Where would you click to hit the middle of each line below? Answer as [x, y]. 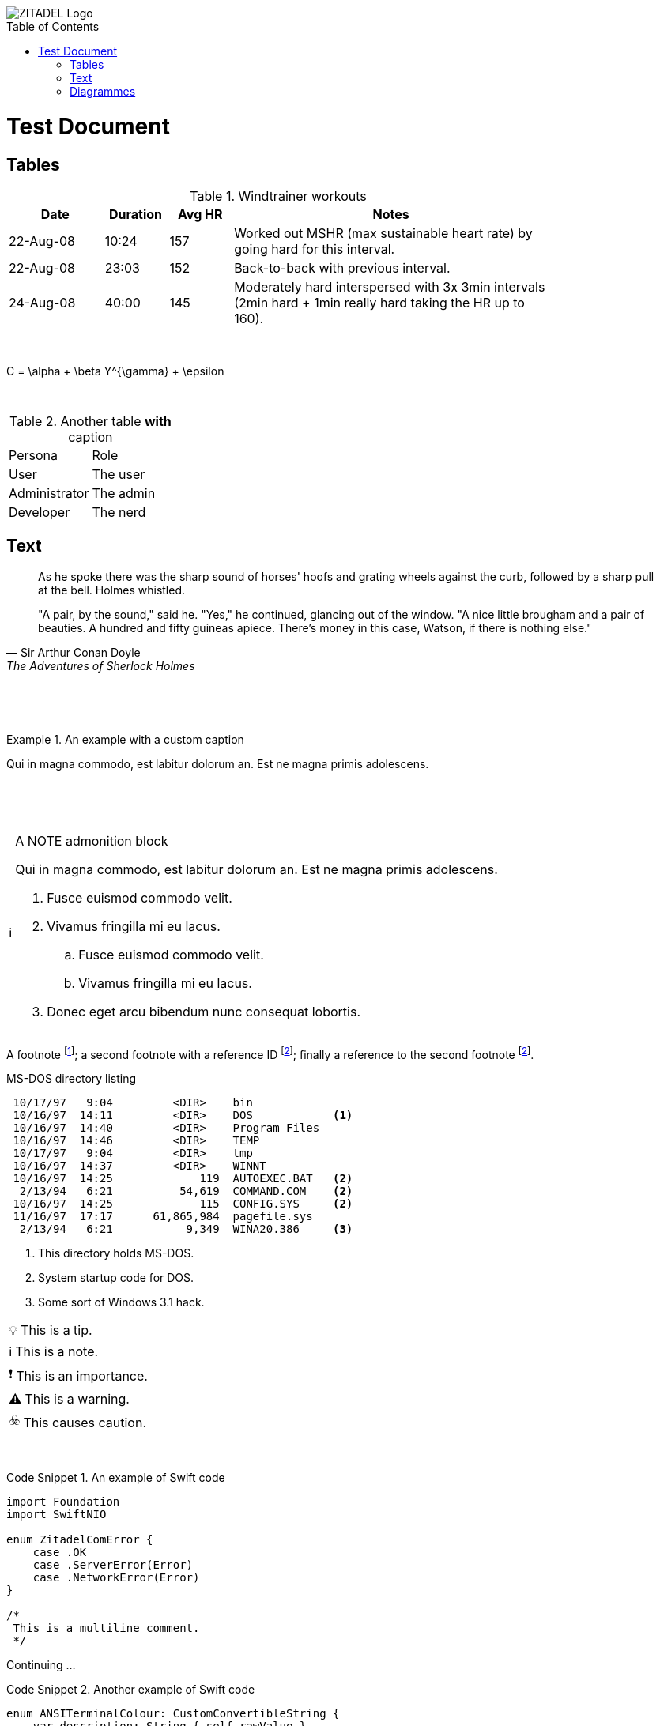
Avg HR [200, 214]
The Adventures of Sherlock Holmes [101, 665]
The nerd [119, 512]
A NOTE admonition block [92, 840]
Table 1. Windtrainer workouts [278, 196]
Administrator [49, 493]
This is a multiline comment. [106, 1628]
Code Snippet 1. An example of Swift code [116, 1478]
